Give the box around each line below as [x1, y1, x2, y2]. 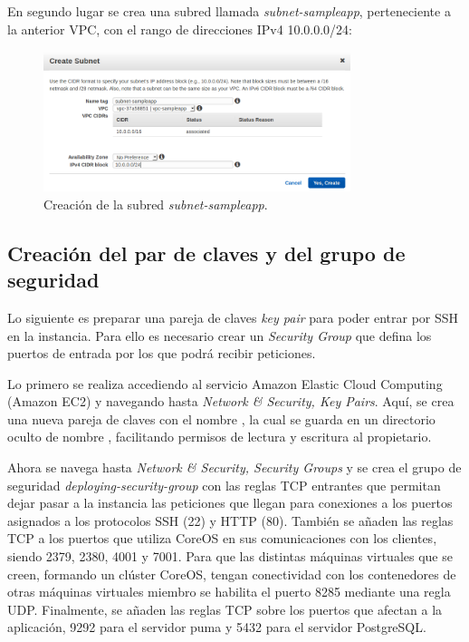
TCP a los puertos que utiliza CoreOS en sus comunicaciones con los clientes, [7, 529, 437, 548]
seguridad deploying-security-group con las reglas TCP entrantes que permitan [7, 475, 441, 494]
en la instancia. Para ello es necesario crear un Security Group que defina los [7, 326, 432, 345]
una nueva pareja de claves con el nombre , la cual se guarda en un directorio [7, 409, 435, 428]
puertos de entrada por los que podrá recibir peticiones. [7, 344, 316, 363]
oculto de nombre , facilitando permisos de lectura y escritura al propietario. [7, 427, 432, 446]
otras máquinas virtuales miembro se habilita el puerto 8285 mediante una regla [7, 582, 451, 601]
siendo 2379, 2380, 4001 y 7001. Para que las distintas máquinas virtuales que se [7, 547, 453, 566]
